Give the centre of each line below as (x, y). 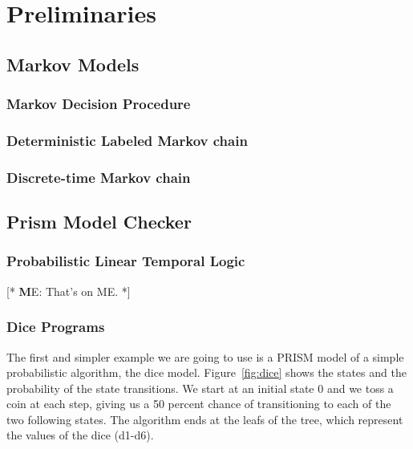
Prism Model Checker (99, 222)
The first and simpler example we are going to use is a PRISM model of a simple (205, 356)
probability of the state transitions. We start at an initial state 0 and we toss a (200, 388)
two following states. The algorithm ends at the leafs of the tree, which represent (205, 419)
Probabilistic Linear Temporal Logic (126, 261)
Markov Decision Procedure (99, 104)
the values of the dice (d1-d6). (80, 435)
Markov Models (73, 64)
